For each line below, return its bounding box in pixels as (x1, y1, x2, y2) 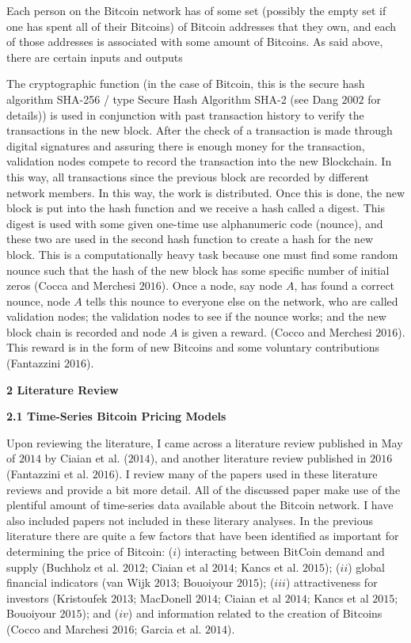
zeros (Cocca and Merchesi (6, 277, 136, 294)
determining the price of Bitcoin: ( (6, 543, 173, 559)
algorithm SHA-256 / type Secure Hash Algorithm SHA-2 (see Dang (6, 90, 338, 107)
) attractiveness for (285, 574, 378, 591)
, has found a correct (294, 277, 395, 294)
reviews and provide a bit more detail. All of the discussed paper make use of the (6, 481, 401, 497)
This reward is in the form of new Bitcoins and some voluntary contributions (6, 339, 379, 356)
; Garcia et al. (134, 620, 202, 637)
